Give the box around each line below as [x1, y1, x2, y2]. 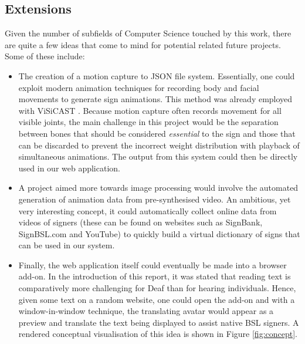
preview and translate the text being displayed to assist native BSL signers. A [18, 316, 299, 328]
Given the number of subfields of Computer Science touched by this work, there [5, 27, 292, 39]
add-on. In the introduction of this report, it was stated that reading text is [18, 270, 291, 282]
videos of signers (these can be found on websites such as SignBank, [18, 216, 263, 228]
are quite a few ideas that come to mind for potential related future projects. [5, 38, 281, 50]
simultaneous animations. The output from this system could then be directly [18, 150, 298, 163]
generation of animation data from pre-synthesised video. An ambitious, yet [18, 193, 291, 205]
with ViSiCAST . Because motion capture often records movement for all [18, 104, 282, 116]
